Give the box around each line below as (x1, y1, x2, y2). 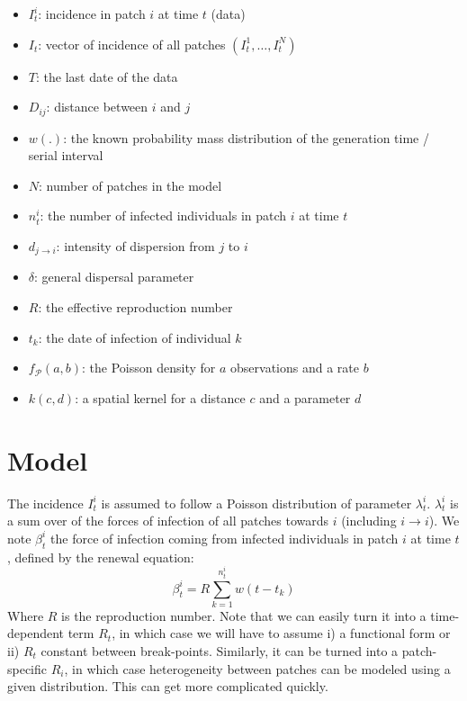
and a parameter (259, 388, 351, 407)
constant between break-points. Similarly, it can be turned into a (40, 642, 399, 661)
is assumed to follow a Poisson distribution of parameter (101, 493, 412, 512)
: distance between (46, 97, 148, 116)
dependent (7, 624, 65, 643)
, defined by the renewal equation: (7, 547, 194, 566)
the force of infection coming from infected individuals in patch (50, 528, 399, 547)
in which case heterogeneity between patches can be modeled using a (72, 659, 451, 678)
